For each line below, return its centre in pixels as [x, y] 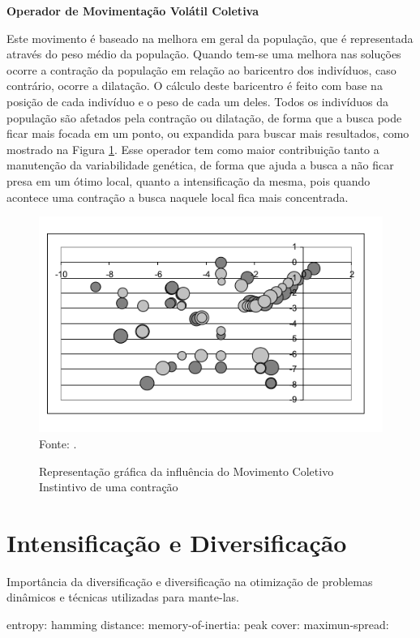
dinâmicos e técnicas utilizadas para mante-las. [123, 597]
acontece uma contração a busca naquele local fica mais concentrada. [178, 197]
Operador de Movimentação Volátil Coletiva [133, 11]
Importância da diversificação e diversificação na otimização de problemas [190, 581]
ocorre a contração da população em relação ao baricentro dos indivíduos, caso [201, 69]
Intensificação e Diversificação [177, 542]
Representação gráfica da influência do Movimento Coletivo [186, 471]
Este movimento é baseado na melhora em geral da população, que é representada [210, 38]
